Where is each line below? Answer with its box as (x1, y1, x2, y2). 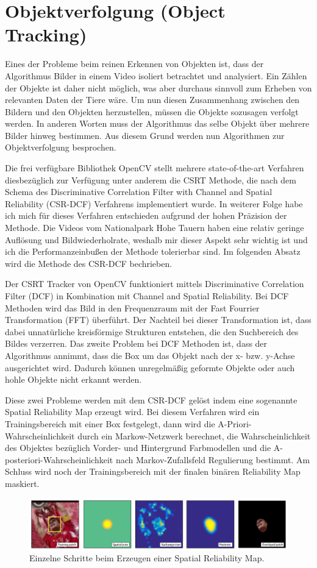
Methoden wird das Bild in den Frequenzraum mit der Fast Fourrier (5, 301, 260, 314)
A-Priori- (218, 417, 252, 430)
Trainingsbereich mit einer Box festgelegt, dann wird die (5, 417, 215, 430)
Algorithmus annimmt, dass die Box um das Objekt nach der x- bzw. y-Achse (5, 349, 295, 361)
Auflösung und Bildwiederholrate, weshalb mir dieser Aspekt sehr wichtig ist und (5, 233, 308, 246)
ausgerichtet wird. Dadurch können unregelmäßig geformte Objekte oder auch (5, 361, 295, 374)
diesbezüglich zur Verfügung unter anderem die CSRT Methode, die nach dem (5, 173, 296, 186)
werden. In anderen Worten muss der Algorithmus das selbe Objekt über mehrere (5, 117, 310, 130)
